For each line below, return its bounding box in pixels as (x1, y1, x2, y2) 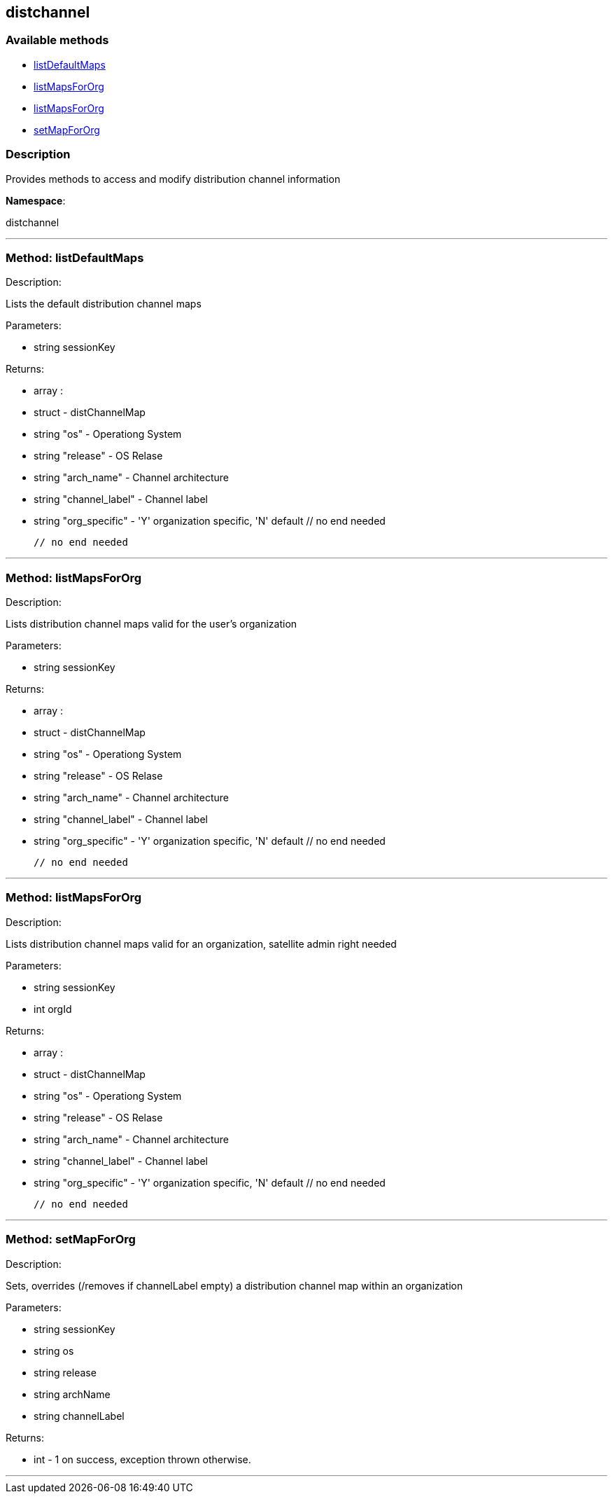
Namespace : (6, 194, 66, 207)
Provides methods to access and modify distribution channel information (6, 172, 341, 185)
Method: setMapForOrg (6, 1232, 136, 1247)
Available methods (6, 33, 109, 48)
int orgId (34, 1002, 72, 1015)
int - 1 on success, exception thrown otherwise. (34, 1453, 251, 1465)
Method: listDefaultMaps (6, 250, 144, 265)
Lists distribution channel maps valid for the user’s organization (6, 618, 297, 630)
